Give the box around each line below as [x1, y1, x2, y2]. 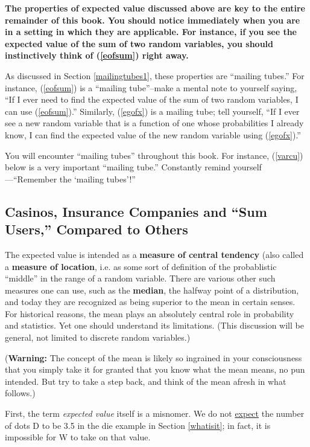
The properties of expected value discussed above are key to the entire [5, 2, 305, 14]
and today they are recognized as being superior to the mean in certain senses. [5, 295, 296, 308]
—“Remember [5, 172, 57, 185]
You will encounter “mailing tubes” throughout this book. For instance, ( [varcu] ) [5, 149, 303, 161]
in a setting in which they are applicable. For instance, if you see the [5, 25, 297, 38]
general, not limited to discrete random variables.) [5, 331, 191, 344]
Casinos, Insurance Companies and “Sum [5, 202, 267, 220]
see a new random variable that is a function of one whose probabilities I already [5, 117, 304, 129]
